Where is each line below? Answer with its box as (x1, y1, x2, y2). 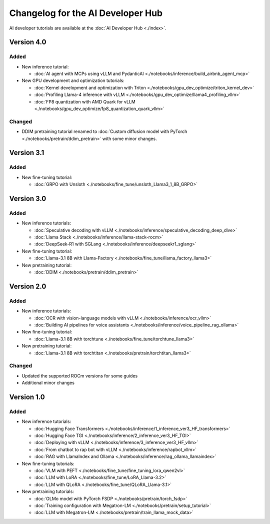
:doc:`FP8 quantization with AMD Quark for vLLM (34, 98, 136, 104)
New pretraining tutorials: (21, 488, 74, 494)
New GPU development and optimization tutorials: (21, 77, 124, 83)
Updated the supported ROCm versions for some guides (21, 372, 138, 378)
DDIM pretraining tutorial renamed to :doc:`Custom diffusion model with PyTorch (21, 128, 187, 134)
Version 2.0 (9, 282, 46, 290)
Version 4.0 (9, 38, 46, 46)
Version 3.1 (9, 148, 44, 157)
